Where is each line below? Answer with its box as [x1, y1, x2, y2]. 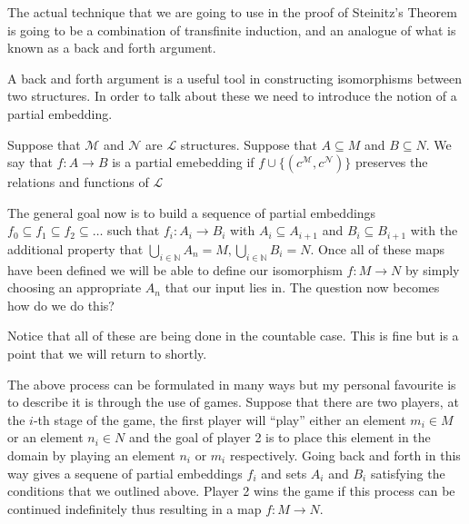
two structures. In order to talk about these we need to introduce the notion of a [7, 86, 457, 105]
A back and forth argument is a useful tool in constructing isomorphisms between [7, 68, 462, 87]
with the [410, 221, 458, 240]
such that [107, 221, 160, 240]
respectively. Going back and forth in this [229, 445, 461, 464]
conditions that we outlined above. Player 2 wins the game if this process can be [7, 481, 455, 500]
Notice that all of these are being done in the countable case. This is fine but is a [7, 326, 459, 345]
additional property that [7, 239, 144, 258]
